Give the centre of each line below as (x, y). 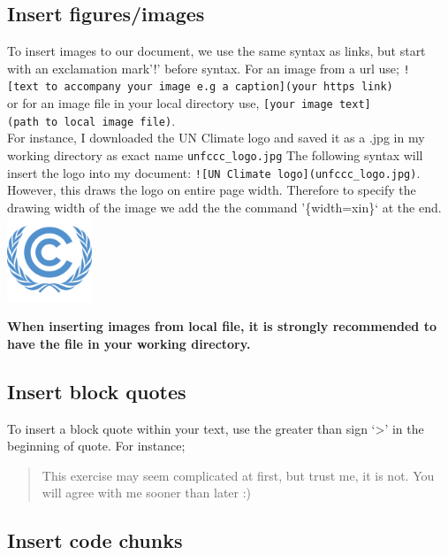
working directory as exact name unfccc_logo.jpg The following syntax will (215, 155)
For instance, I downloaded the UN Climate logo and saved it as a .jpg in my (216, 138)
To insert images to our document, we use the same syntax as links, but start (216, 51)
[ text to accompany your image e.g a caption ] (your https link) (200, 87)
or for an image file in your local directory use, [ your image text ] (189, 103)
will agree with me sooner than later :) (147, 493)
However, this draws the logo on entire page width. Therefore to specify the (212, 190)
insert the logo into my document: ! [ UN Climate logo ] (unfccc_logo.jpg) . (214, 172)
